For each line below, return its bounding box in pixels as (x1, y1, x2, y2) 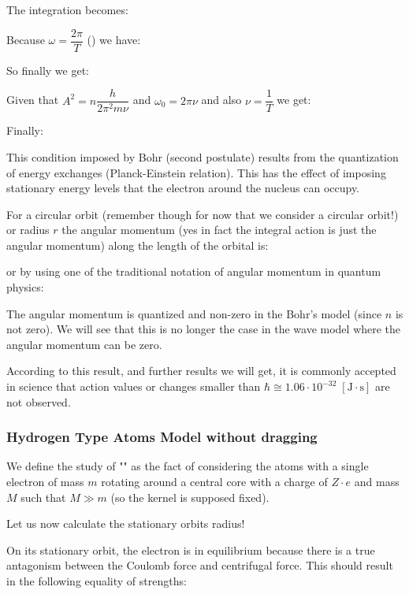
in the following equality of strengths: (6, 573, 187, 588)
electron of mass (6, 473, 84, 490)
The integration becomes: (6, 2, 128, 17)
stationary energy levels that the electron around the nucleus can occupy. (6, 180, 359, 196)
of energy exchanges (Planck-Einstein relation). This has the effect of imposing (6, 164, 386, 180)
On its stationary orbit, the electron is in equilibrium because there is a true (6, 541, 375, 558)
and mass (354, 473, 400, 490)
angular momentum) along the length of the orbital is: (6, 236, 269, 253)
